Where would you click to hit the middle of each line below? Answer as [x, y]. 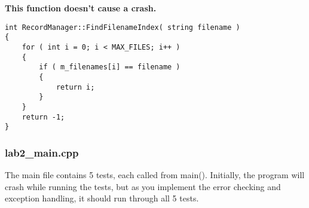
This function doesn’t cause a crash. [81, 8]
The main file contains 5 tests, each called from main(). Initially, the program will [155, 175]
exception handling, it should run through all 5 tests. [102, 198]
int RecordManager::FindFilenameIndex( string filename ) [123, 27]
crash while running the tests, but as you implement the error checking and [143, 186]
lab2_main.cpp [42, 152]
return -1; [43, 117]
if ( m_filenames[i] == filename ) [110, 67]
